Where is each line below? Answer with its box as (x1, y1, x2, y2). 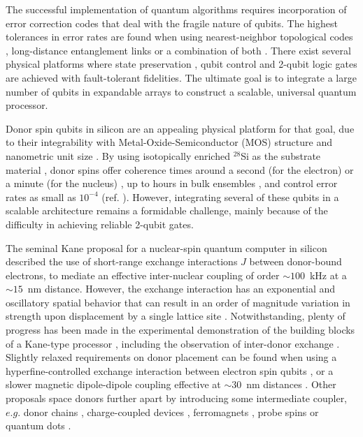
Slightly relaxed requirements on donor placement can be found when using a (6, 350, 337, 364)
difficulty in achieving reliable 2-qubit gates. (6, 216, 194, 231)
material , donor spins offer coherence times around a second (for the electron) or (6, 162, 354, 177)
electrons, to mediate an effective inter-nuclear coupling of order (6, 267, 280, 282)
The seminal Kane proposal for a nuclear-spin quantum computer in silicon (6, 240, 327, 255)
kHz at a (309, 267, 347, 282)
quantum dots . (6, 418, 71, 433)
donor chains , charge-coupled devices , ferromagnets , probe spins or (23, 404, 319, 419)
